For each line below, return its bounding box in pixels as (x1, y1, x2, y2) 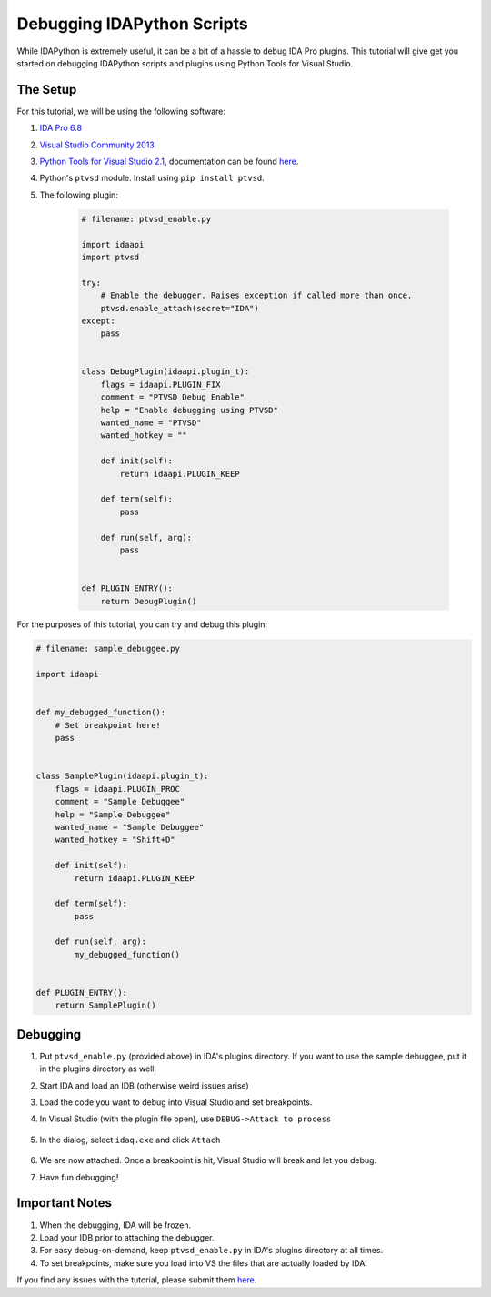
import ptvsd (81, 251, 140, 262)
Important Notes (16, 1195, 113, 1211)
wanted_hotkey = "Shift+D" (55, 835, 176, 846)
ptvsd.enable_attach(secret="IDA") (100, 303, 259, 313)
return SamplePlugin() (55, 1000, 156, 1010)
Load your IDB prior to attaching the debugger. (39, 1231, 215, 1242)
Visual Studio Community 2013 (39, 139, 155, 150)
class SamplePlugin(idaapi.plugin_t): (35, 771, 209, 782)
